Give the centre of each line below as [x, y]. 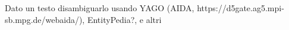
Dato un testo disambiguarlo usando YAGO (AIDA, [100, 8]
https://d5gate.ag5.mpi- [241, 8]
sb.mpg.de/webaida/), [45, 19]
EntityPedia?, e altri [124, 19]
